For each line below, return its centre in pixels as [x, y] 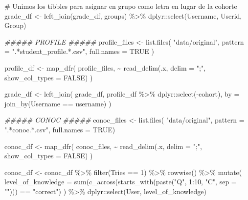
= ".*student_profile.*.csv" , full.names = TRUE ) [79, 51]
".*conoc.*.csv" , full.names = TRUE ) [60, 129]
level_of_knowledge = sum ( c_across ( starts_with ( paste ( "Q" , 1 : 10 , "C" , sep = [121, 182]
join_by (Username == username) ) [58, 103]
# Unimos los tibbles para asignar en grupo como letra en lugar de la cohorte [121, 6]
